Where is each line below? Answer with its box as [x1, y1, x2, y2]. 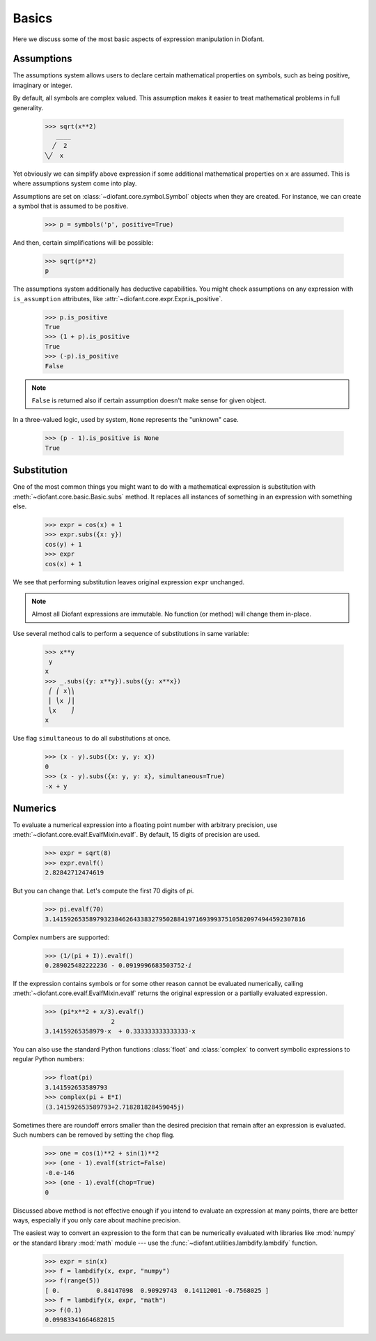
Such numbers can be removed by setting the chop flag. [13, 1130, 175, 1139]
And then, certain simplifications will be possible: [13, 238, 153, 247]
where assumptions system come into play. [13, 179, 137, 188]
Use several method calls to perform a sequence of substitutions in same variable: [13, 629, 249, 637]
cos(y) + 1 [45, 540, 82, 548]
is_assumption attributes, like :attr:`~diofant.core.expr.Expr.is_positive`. [13, 294, 223, 303]
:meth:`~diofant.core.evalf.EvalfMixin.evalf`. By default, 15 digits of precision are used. [13, 831, 260, 839]
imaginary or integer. [13, 81, 72, 89]
